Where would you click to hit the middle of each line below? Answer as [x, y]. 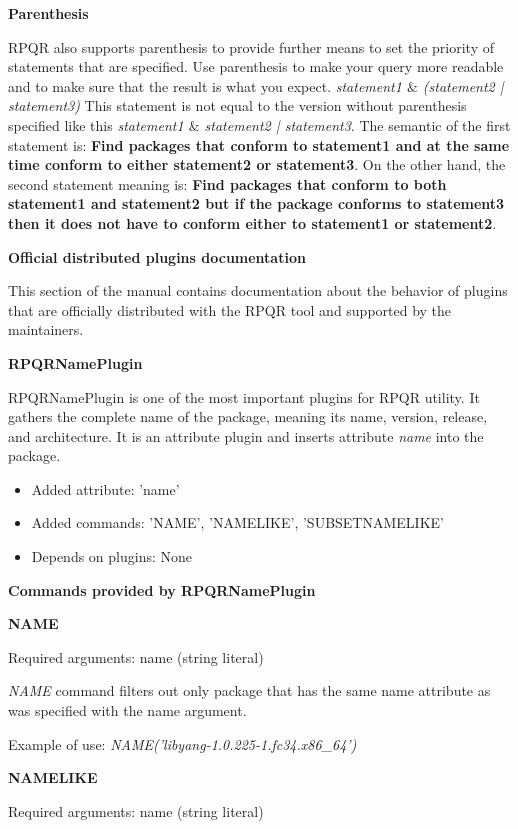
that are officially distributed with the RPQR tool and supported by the [230, 309]
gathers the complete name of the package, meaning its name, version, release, [248, 416]
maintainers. [46, 329]
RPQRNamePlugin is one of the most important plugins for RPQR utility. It [244, 396]
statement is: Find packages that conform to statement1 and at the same [259, 144]
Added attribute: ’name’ [105, 488]
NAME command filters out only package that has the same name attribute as [249, 690]
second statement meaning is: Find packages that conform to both [227, 183]
